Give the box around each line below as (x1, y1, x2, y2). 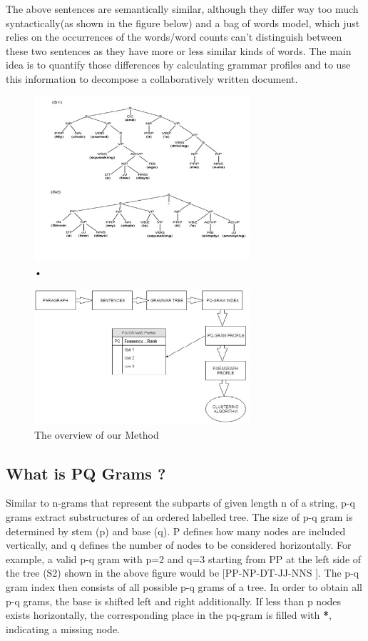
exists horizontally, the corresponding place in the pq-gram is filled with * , (6, 607, 332, 622)
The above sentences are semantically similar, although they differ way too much (6, 1, 359, 16)
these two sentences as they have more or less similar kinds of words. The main (6, 43, 352, 58)
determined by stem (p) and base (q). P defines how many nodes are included (6, 523, 346, 538)
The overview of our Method (34, 427, 159, 442)
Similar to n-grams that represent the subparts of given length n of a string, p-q (6, 495, 355, 510)
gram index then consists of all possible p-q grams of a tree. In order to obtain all (6, 580, 362, 595)
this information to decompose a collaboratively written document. (6, 71, 298, 86)
